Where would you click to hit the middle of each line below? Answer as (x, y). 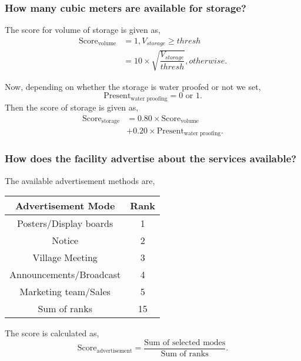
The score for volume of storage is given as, (83, 30)
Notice (65, 240)
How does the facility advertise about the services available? (151, 158)
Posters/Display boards (65, 223)
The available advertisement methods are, (80, 180)
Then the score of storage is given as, (72, 107)
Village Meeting (65, 258)
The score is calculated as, (52, 333)
